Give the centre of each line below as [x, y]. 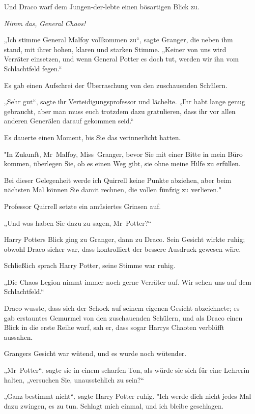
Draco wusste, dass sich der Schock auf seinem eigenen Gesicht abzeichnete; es [122, 308]
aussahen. [18, 337]
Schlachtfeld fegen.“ [33, 68]
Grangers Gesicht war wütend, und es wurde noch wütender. [95, 353]
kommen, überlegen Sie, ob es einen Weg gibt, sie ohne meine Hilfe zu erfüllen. [122, 163]
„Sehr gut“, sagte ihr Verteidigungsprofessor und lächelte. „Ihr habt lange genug [125, 102]
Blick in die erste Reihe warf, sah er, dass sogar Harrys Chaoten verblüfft [114, 327]
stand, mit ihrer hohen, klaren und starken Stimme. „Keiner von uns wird [115, 49]
